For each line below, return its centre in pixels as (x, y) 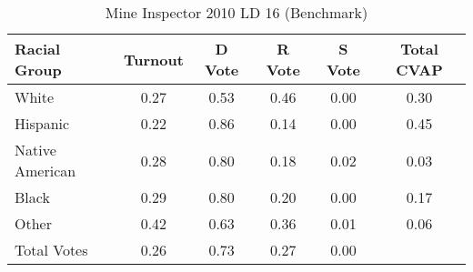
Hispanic (42, 123)
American (45, 171)
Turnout (153, 59)
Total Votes (51, 250)
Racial (38, 49)
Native (35, 150)
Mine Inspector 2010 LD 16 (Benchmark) (236, 12)
